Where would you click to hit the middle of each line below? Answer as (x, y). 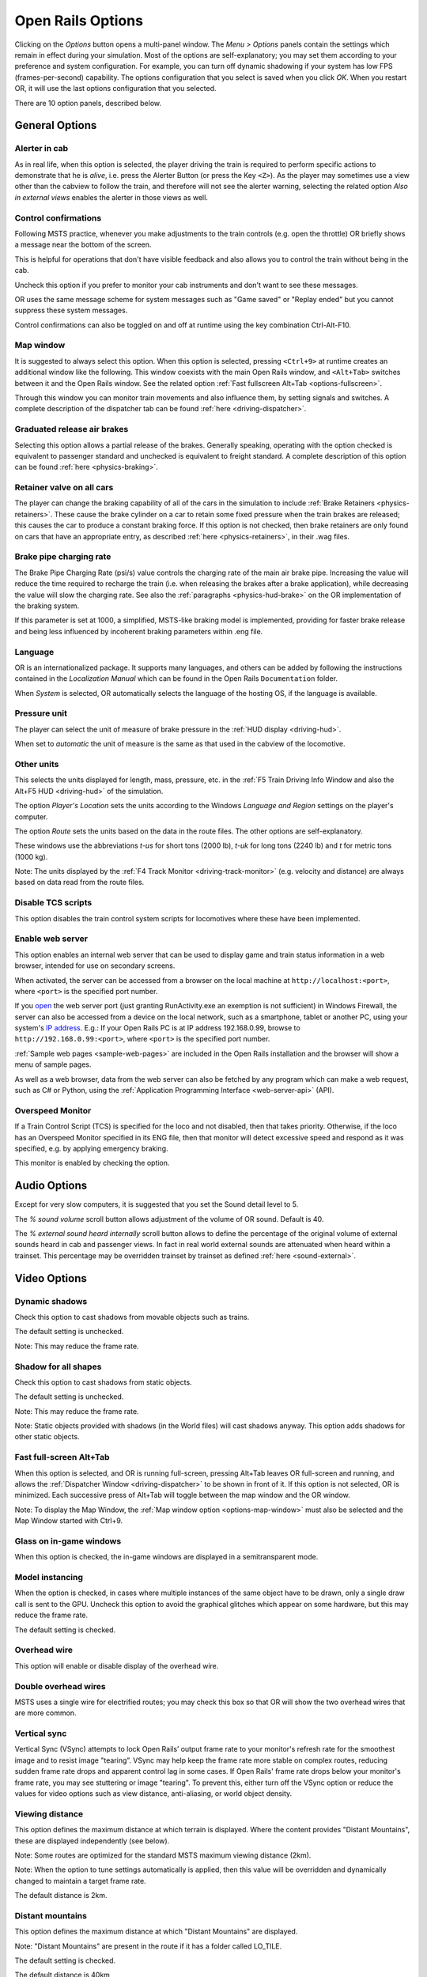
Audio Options (51, 1186)
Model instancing (49, 1578)
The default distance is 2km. (61, 1896)
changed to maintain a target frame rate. (80, 1881)
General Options (56, 125)
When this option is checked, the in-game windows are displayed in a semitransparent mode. (166, 1557)
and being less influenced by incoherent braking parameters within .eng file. (139, 631)
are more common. (45, 1713)
